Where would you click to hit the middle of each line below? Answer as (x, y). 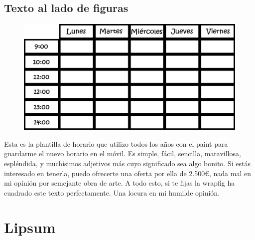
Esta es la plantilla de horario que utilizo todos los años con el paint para (116, 143)
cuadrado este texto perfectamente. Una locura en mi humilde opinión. (112, 192)
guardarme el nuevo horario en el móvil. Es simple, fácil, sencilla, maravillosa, (123, 153)
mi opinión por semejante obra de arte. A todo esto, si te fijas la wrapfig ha (120, 183)
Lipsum (30, 227)
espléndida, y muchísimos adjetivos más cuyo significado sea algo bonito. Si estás (127, 163)
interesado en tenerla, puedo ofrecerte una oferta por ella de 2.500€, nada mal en (127, 173)
